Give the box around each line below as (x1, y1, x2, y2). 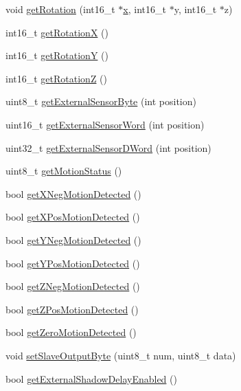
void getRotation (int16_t (5, 2, 115, 16)
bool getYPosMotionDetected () (5, 256, 140, 270)
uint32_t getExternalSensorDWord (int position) (5, 140, 211, 155)
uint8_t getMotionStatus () (5, 164, 122, 178)
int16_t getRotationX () (5, 25, 108, 39)
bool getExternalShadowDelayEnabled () (5, 371, 177, 386)
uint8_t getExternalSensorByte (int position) (5, 94, 196, 109)
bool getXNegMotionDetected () (5, 186, 141, 201)
